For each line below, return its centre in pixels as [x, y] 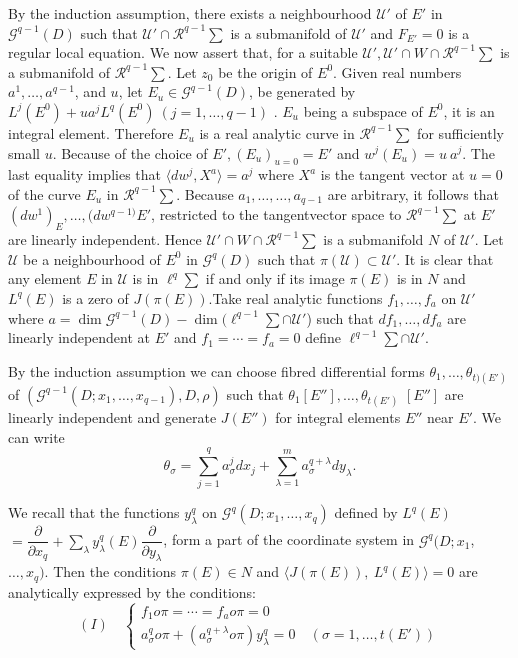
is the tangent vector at [392, 174]
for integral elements [338, 417]
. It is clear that [445, 258]
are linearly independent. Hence [105, 239]
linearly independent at [79, 337]
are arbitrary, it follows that [413, 193]
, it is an [469, 110]
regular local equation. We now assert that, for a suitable [183, 52]
